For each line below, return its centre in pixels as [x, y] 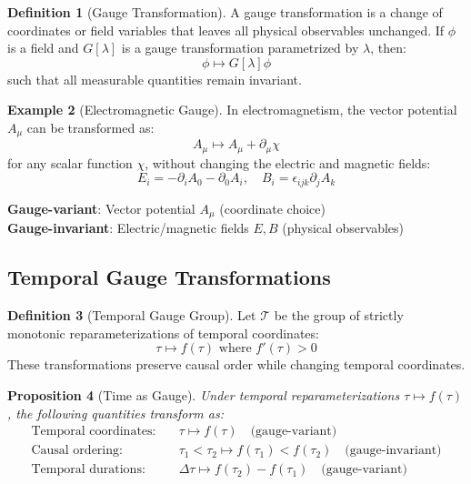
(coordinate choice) [272, 208]
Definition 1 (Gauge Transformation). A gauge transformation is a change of [225, 12]
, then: [388, 48]
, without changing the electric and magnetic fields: [288, 162]
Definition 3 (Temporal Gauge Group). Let [132, 315]
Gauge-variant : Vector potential [101, 208]
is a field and [43, 48]
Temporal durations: [88, 470]
